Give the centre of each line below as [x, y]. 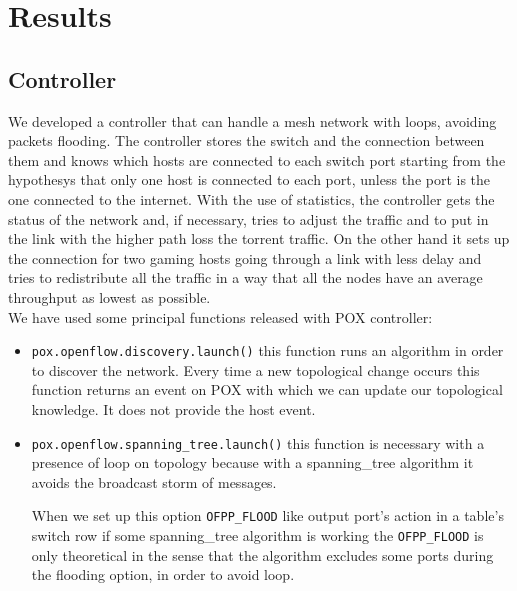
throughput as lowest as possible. [109, 296]
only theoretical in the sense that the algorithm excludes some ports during [262, 554]
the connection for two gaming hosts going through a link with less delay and [245, 257]
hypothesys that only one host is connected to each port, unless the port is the [249, 179]
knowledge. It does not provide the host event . [173, 408]
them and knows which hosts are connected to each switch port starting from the [257, 159]
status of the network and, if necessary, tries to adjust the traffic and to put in [248, 218]
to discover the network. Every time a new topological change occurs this [255, 369]
